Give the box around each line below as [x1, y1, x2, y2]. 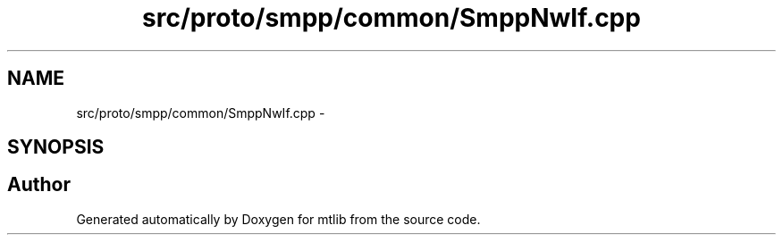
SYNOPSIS [7, 136, 105, 159]
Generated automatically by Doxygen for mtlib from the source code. [76, 211, 481, 227]
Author [7, 173, 71, 196]
